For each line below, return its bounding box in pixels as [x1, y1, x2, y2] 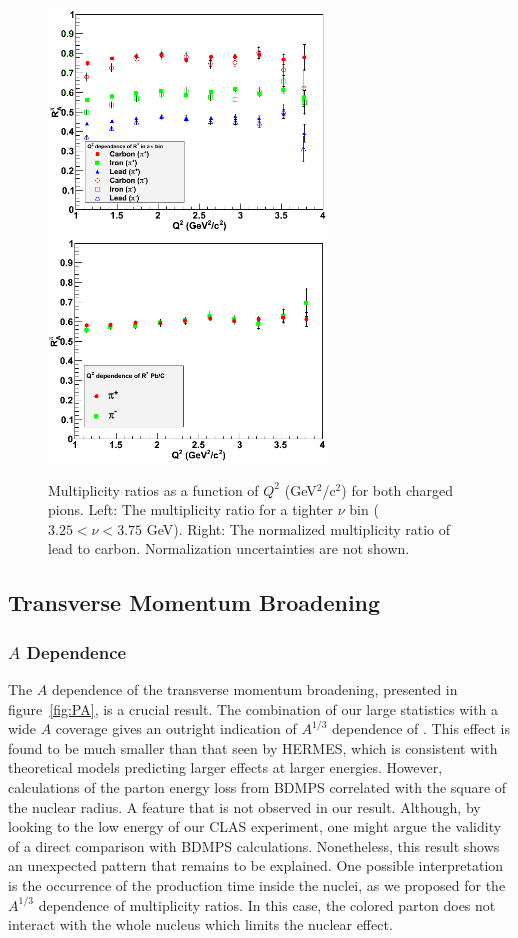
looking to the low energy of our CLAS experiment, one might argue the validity [8, 816, 502, 837]
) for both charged [341, 479, 454, 500]
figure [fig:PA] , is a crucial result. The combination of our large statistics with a [8, 698, 499, 719]
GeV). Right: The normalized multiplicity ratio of [146, 518, 451, 539]
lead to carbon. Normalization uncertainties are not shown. [48, 538, 410, 559]
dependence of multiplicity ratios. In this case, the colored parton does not [38, 894, 496, 915]
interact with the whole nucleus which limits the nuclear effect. [8, 914, 393, 935]
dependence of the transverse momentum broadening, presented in [51, 678, 458, 699]
